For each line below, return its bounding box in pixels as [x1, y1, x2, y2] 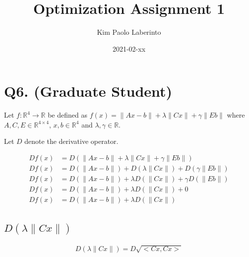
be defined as [48, 110, 87, 120]
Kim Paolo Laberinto [97, 27, 161, 37]
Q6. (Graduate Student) [4, 81, 173, 101]
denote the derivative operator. [24, 136, 119, 146]
